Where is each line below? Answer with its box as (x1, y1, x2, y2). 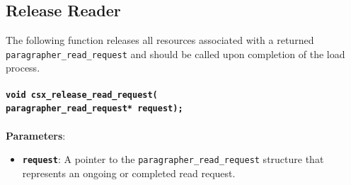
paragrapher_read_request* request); (6, 103, 183, 114)
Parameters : (6, 128, 66, 142)
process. (6, 60, 40, 75)
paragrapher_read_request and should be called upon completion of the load (6, 46, 345, 61)
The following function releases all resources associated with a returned (6, 33, 314, 47)
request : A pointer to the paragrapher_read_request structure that (22, 152, 324, 167)
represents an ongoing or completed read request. (22, 165, 236, 180)
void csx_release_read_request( (6, 89, 158, 100)
